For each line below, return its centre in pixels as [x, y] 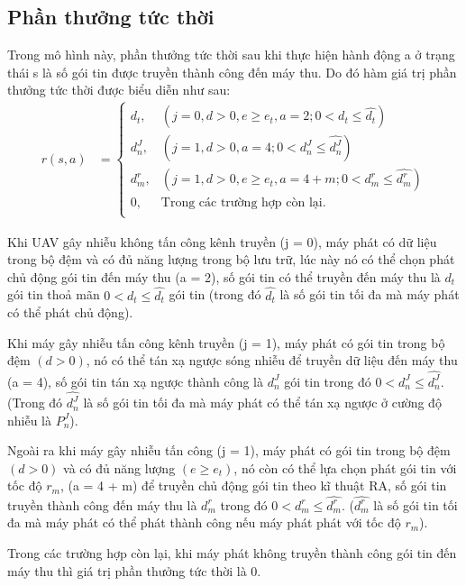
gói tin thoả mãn [54, 294]
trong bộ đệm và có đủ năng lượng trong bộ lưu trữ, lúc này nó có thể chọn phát [231, 259]
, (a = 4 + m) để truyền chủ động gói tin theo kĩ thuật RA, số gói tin [253, 485]
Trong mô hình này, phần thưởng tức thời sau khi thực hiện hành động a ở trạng [231, 55]
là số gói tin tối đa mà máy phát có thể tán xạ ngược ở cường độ [262, 403]
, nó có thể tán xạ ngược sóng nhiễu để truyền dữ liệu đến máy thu [272, 360]
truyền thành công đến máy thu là [102, 504]
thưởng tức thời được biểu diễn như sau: [119, 90]
